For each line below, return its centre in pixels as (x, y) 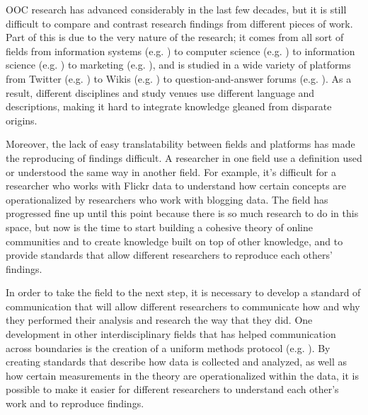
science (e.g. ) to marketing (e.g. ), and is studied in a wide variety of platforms (178, 65)
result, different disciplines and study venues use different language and (160, 92)
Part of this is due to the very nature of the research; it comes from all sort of (175, 37)
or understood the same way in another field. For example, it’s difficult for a (171, 171)
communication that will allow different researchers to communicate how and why (183, 306)
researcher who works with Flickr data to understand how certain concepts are (176, 186)
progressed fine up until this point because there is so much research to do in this (182, 213)
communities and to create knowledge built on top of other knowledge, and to (174, 241)
